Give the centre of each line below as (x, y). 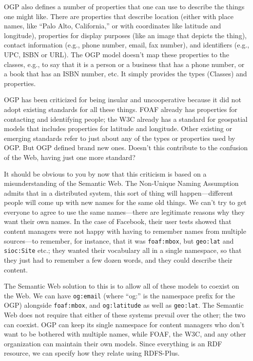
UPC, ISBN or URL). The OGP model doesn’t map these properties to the (117, 54)
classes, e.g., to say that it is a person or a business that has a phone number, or (124, 64)
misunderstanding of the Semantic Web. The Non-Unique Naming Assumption (121, 183)
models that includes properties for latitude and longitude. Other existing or (118, 128)
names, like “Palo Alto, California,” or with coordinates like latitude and (113, 26)
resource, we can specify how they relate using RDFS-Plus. (92, 353)
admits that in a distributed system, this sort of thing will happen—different (119, 192)
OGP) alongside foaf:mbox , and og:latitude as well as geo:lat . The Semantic (124, 305)
